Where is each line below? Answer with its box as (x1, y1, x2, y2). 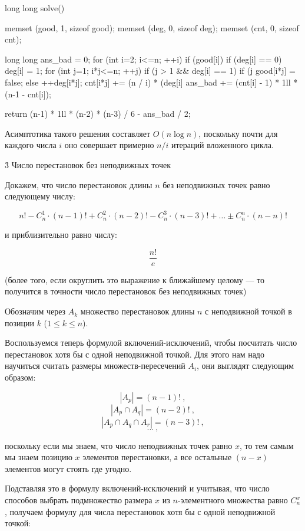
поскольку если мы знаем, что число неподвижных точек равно (5, 439, 233, 451)
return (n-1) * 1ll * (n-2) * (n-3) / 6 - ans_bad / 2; (5, 107, 191, 120)
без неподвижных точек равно (163, 178, 270, 191)
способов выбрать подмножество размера (5, 494, 152, 506)
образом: (5, 371, 36, 383)
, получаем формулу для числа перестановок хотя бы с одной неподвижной (5, 505, 276, 517)
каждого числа (5, 139, 57, 151)
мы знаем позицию (5, 451, 72, 463)
